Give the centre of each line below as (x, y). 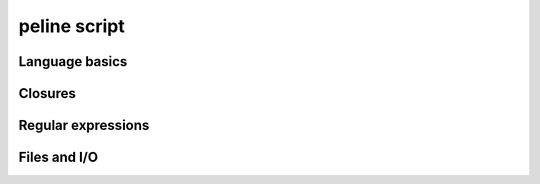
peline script (71, 26)
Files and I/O (58, 157)
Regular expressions (84, 125)
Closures (47, 93)
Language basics (73, 61)
